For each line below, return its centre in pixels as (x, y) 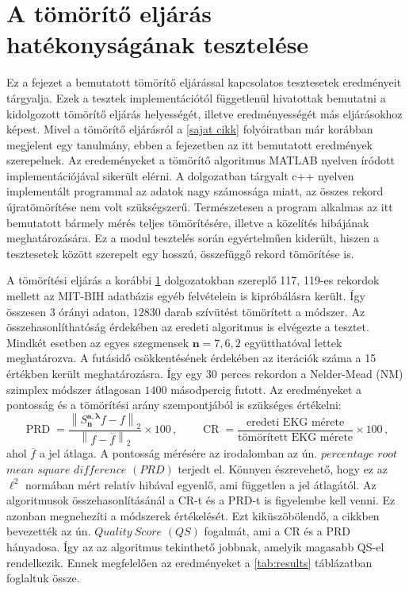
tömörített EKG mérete (296, 437)
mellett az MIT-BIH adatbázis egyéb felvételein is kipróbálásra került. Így (186, 296)
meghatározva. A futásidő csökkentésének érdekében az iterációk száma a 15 (191, 358)
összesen (26, 311)
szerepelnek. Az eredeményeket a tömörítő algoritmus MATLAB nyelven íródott (201, 160)
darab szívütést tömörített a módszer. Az (265, 311)
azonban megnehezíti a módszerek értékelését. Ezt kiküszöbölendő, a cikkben (193, 515)
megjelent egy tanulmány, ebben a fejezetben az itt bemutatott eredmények (190, 144)
